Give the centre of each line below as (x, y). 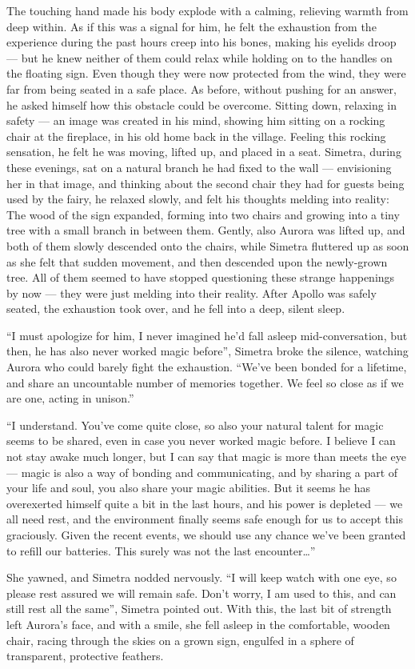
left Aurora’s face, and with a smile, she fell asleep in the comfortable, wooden (198, 624)
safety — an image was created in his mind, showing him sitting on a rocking (196, 120)
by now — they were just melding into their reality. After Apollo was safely (192, 292)
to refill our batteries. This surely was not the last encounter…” (161, 550)
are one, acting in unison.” (70, 398)
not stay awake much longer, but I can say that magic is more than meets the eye (207, 457)
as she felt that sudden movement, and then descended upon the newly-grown (197, 261)
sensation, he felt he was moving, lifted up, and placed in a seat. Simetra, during (204, 152)
